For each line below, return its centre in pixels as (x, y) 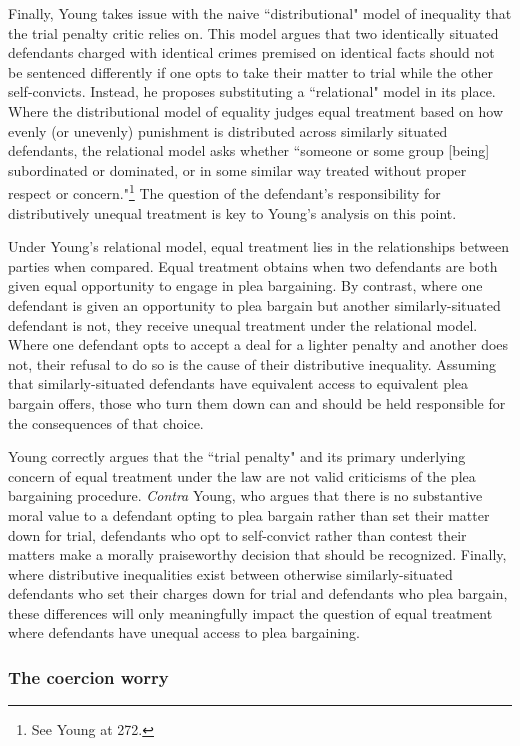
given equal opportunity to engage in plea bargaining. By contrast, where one (245, 285)
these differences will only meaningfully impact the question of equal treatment (250, 612)
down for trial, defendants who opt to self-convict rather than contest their (237, 534)
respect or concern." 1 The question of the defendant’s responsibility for (224, 191)
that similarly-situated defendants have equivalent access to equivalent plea (238, 383)
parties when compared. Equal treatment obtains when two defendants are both (253, 265)
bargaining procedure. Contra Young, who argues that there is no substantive (245, 495)
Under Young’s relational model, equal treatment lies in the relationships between (258, 246)
